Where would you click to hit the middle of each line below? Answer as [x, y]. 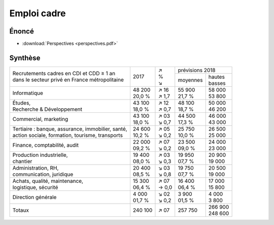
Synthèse [25, 58]
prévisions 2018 [197, 70]
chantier [22, 161]
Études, [22, 103]
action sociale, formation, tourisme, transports [67, 135]
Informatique [28, 93]
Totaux [21, 210]
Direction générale [35, 197]
